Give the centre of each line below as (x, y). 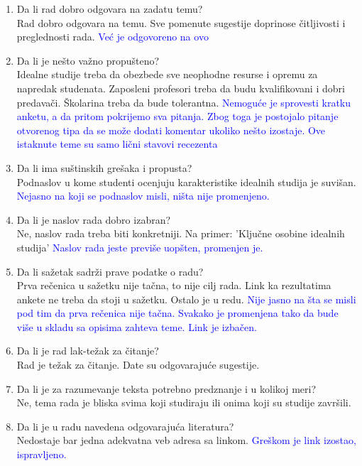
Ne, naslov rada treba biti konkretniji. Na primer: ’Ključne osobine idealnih (181, 233)
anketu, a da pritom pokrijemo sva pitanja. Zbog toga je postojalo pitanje (177, 116)
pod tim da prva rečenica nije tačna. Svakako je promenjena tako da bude (177, 313)
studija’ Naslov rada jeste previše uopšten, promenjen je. (140, 247)
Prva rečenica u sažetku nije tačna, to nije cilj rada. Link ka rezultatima (174, 285)
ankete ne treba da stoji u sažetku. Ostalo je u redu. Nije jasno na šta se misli (186, 299)
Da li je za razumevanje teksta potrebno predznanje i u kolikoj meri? (166, 388)
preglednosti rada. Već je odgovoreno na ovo (113, 37)
